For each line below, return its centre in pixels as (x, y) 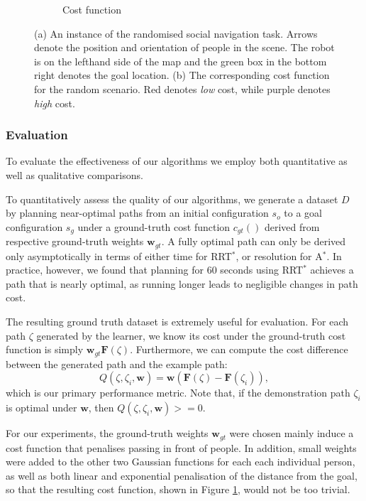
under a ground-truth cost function (154, 226)
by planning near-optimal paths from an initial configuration (137, 213)
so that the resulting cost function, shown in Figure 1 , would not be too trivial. (178, 489)
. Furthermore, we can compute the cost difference (239, 349)
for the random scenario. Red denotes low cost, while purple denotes (182, 88)
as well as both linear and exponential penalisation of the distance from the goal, (182, 475)
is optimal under (41, 408)
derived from (292, 226)
